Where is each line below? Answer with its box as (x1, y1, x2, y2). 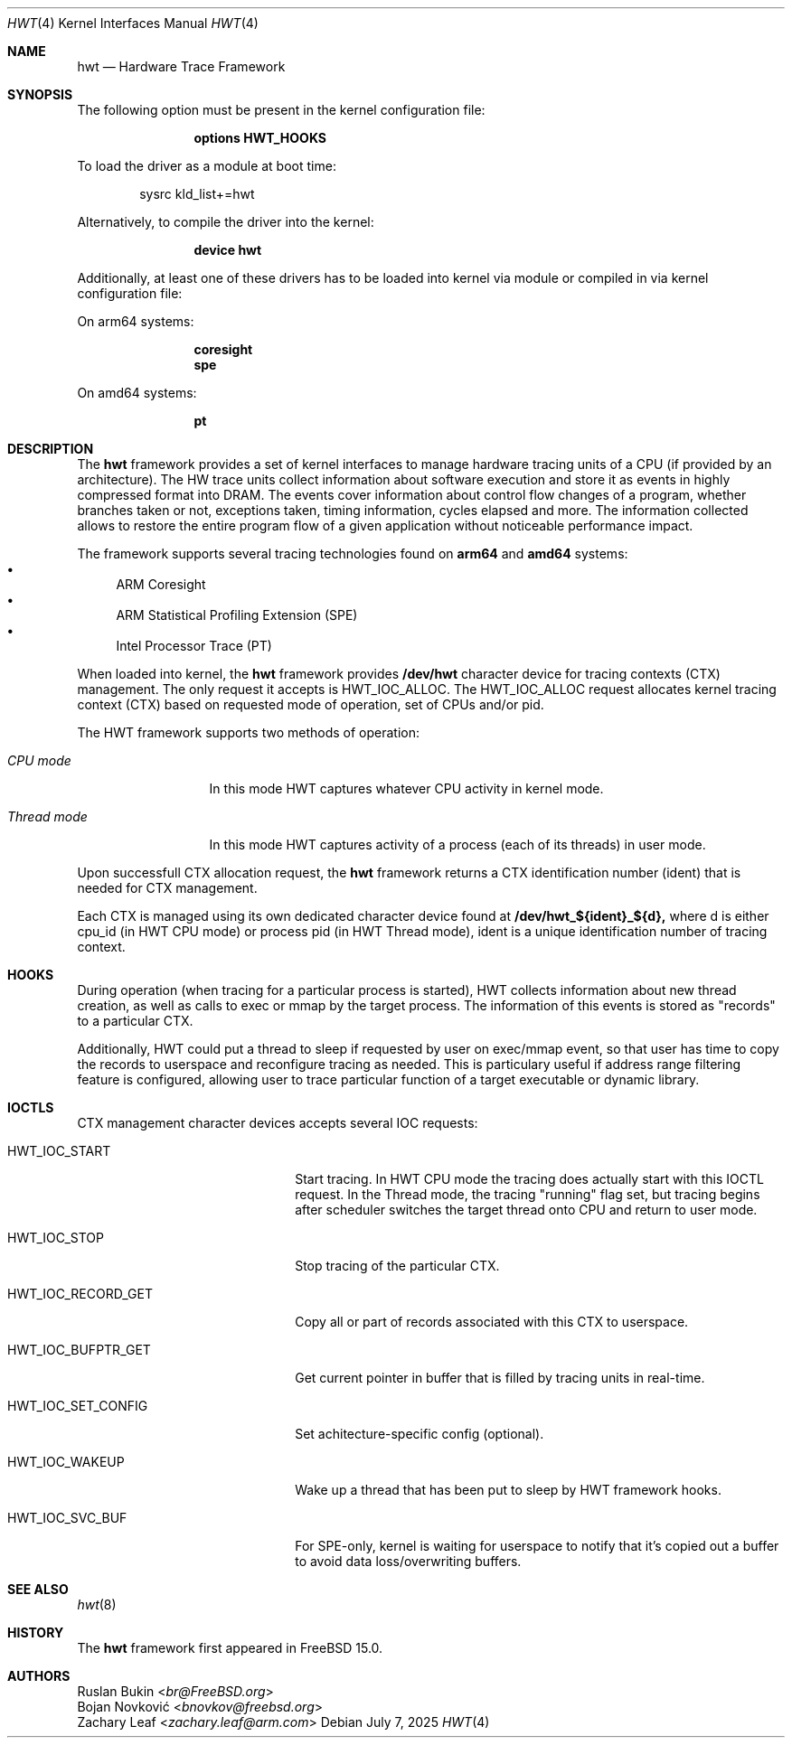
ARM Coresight (116, 577, 206, 592)
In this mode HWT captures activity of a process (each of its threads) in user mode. (209, 837, 706, 852)
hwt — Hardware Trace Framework (77, 59, 286, 74)
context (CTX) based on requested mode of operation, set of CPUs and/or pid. (77, 697, 544, 712)
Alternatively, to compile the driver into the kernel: (77, 214, 374, 230)
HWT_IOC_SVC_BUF (7, 1510, 127, 1525)
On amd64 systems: (77, 385, 197, 400)
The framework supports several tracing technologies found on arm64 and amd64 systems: (77, 546, 628, 561)
